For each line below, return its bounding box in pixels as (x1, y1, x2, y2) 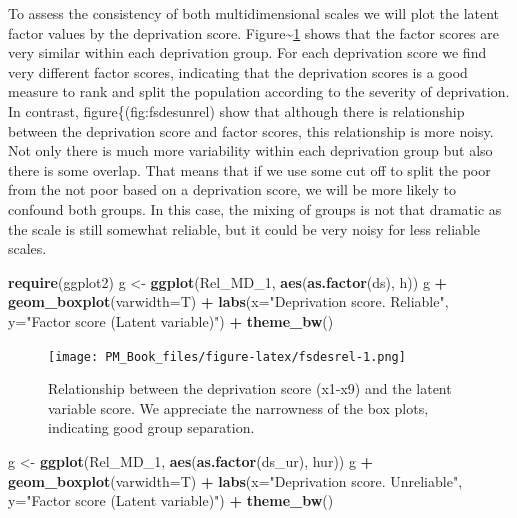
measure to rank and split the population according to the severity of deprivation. (8, 81, 510, 102)
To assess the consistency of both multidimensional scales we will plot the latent (8, 3, 500, 23)
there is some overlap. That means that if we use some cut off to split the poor (8, 159, 491, 180)
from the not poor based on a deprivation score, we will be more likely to (8, 179, 456, 200)
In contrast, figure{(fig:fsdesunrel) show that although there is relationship (8, 100, 465, 121)
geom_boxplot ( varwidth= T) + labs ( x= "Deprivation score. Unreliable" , (8, 470, 463, 491)
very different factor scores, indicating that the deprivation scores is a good (8, 61, 468, 82)
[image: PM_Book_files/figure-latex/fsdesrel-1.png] (48, 349, 406, 364)
